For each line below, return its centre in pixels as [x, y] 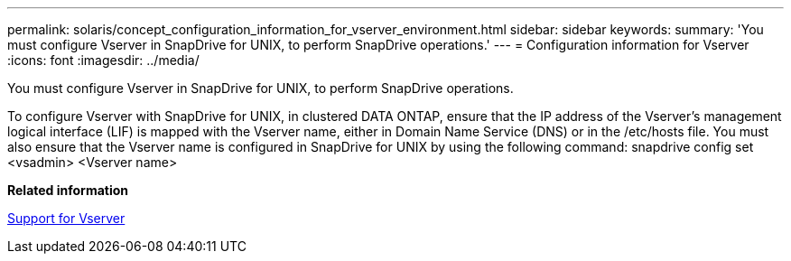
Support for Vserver [66, 218]
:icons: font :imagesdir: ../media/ [103, 60]
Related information [68, 190]
